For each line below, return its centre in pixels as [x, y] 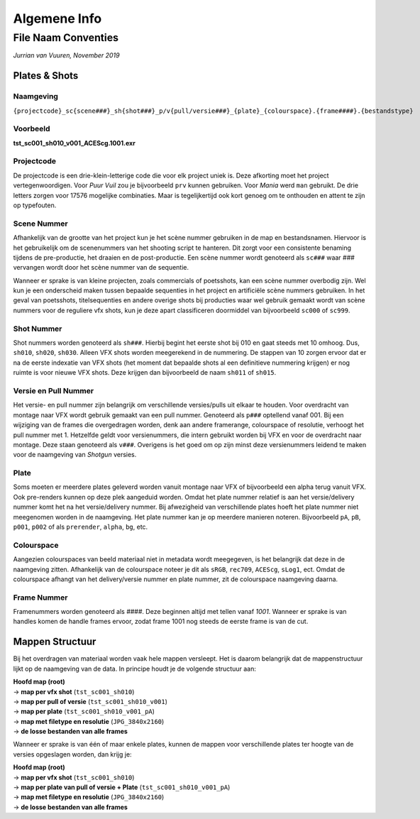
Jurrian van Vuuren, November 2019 [66, 55]
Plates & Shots [46, 76]
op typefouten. [35, 205]
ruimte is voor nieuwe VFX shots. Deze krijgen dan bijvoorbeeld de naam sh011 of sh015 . [145, 373]
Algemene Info [57, 18]
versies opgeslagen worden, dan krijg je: [72, 754]
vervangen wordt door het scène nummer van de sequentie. [101, 268]
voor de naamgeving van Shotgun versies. [75, 455]
